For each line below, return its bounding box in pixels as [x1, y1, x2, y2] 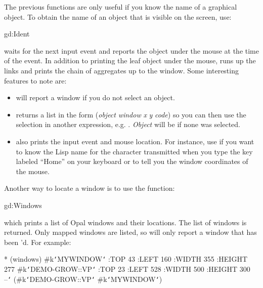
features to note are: [4, 75, 67, 86]
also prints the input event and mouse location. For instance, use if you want [16, 136, 254, 146]
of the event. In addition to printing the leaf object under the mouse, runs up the [4, 55, 256, 66]
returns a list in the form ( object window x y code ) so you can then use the [16, 109, 246, 119]
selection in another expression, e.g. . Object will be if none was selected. [16, 119, 240, 130]
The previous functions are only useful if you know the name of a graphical [4, 2, 237, 12]
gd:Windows [4, 199, 42, 210]
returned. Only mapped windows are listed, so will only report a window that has [4, 227, 257, 237]
